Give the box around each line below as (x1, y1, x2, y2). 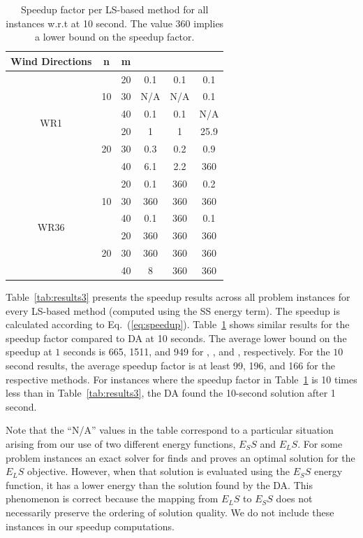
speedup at (6, 344, 52, 359)
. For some (297, 436, 343, 451)
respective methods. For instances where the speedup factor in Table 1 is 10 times (6, 371, 357, 386)
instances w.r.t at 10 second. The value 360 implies (6, 15, 224, 30)
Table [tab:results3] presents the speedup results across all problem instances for (6, 290, 350, 304)
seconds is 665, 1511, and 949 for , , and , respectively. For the (63, 344, 330, 359)
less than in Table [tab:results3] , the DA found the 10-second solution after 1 (6, 385, 336, 400)
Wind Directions (10, 53, 92, 68)
